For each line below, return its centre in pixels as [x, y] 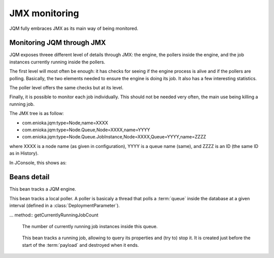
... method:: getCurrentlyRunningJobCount [54, 215]
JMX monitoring [44, 13]
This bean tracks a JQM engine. [43, 189]
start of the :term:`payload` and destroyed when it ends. [80, 245]
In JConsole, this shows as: [38, 163]
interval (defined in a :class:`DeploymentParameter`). [65, 206]
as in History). [24, 153]
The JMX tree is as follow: [37, 114]
